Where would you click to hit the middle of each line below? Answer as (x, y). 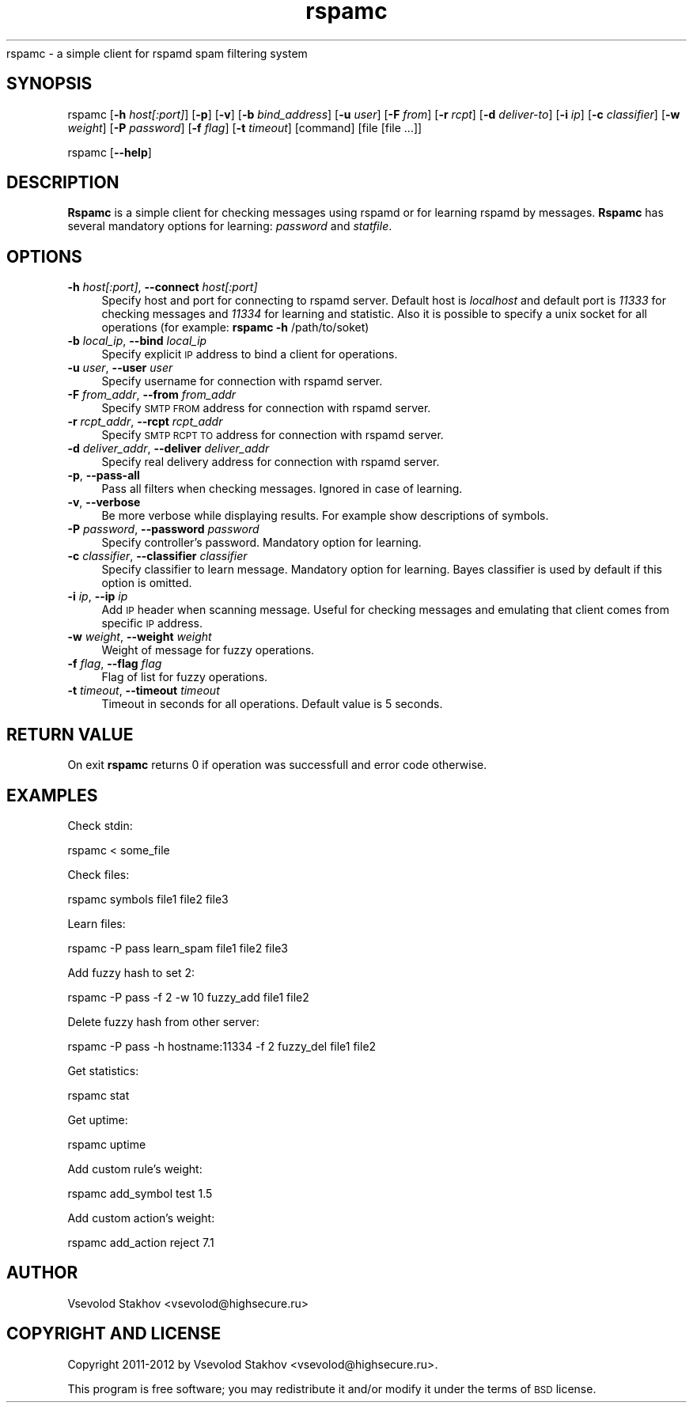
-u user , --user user (120, 368)
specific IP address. (152, 623)
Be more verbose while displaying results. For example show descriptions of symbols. (325, 516)
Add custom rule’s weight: (135, 1168)
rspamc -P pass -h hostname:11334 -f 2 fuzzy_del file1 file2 (222, 1046)
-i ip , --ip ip (98, 597)
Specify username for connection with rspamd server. (242, 381)
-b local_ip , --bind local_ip (137, 341)
